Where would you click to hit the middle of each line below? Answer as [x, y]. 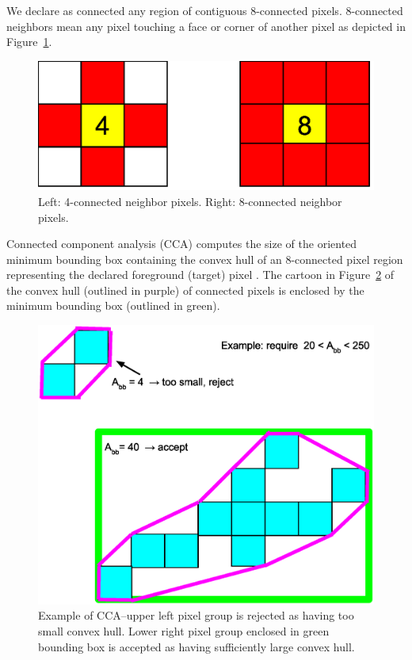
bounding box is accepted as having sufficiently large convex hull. [196, 646]
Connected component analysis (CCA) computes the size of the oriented [182, 244]
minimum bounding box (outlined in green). [113, 305]
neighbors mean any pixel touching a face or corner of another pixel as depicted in [206, 26]
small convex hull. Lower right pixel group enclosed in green [184, 630]
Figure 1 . [29, 42]
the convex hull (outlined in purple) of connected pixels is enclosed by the [185, 290]
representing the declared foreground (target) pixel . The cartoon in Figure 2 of [200, 275]
